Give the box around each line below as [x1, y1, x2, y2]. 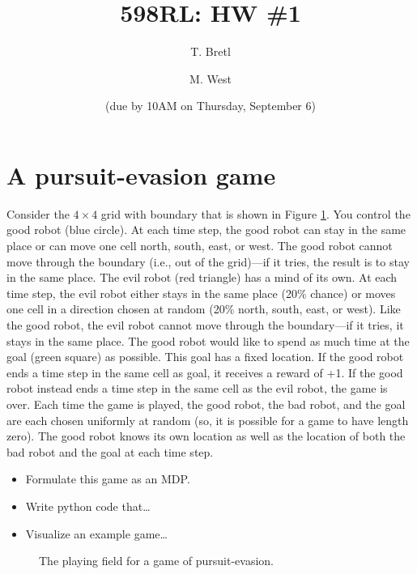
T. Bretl [190, 43, 231, 60]
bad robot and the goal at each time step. [6, 443, 214, 460]
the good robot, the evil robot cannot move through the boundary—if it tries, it [6, 317, 404, 333]
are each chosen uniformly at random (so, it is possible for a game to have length [6, 411, 409, 428]
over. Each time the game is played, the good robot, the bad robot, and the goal [6, 395, 406, 412]
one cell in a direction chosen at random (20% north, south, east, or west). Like [6, 300, 401, 317]
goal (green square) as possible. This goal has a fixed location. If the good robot [6, 348, 404, 365]
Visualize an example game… [25, 525, 168, 542]
